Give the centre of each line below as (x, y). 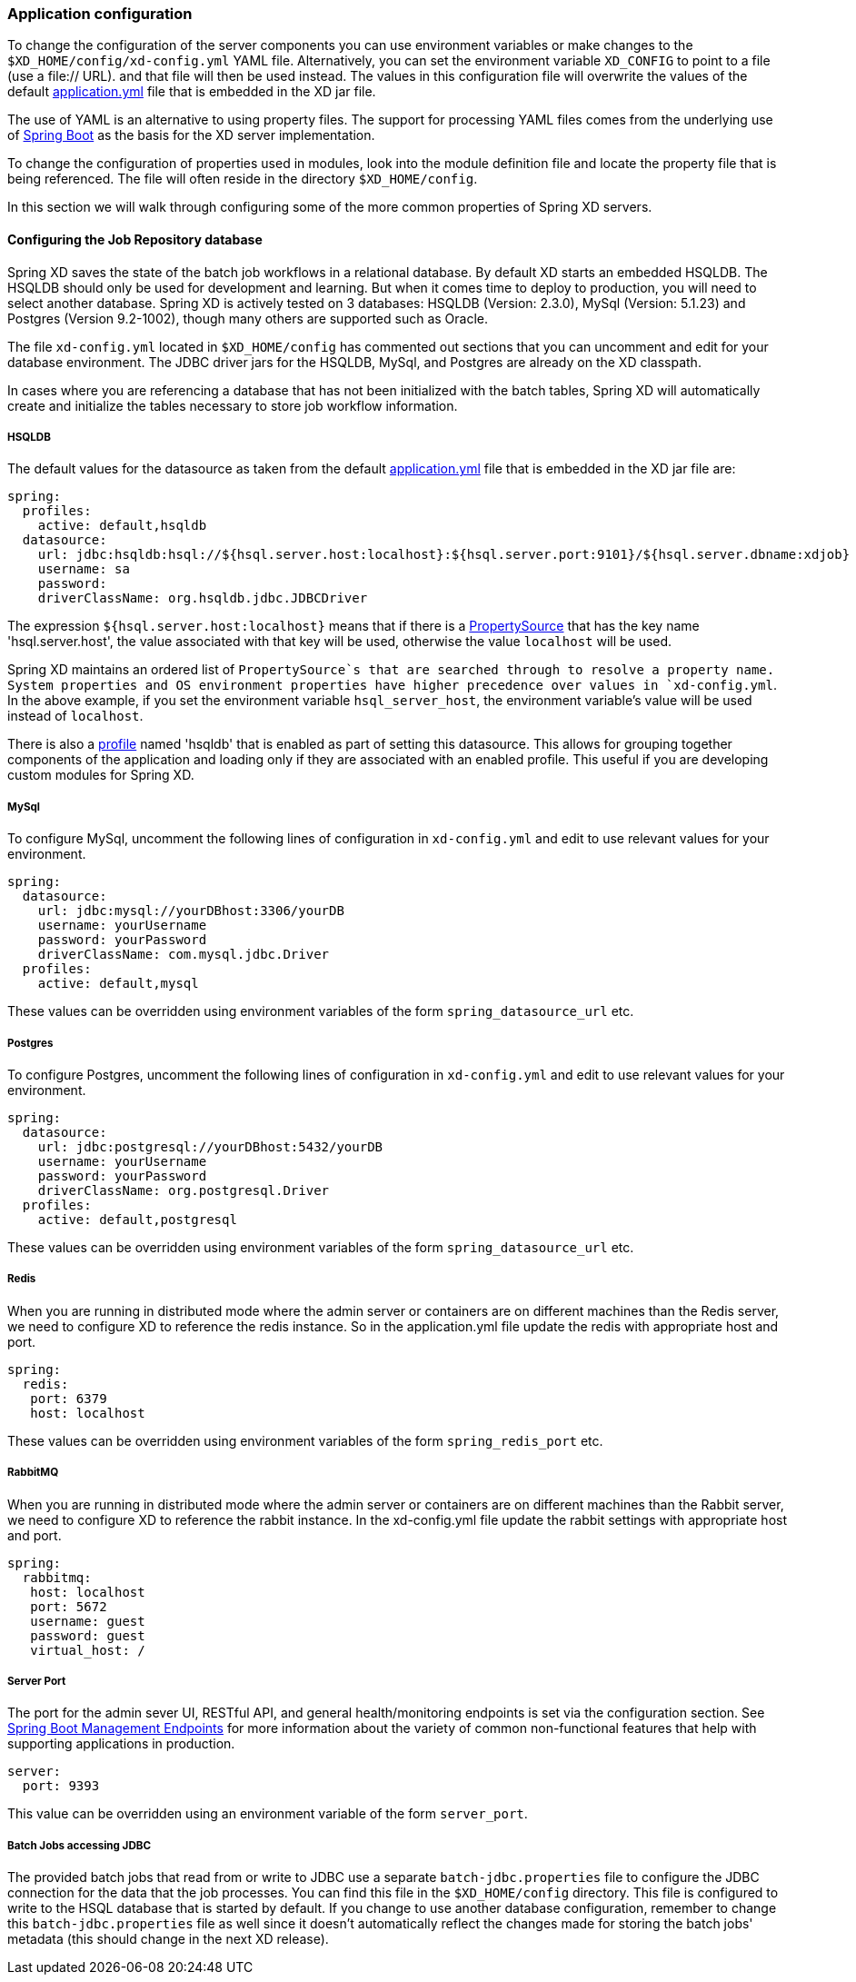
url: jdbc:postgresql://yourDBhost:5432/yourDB (210, 1146)
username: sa (84, 569)
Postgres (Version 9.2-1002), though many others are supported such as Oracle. (248, 318)
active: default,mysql (118, 984)
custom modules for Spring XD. (101, 775)
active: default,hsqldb (122, 526)
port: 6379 (69, 1398)
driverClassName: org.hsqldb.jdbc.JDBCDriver (203, 598)
